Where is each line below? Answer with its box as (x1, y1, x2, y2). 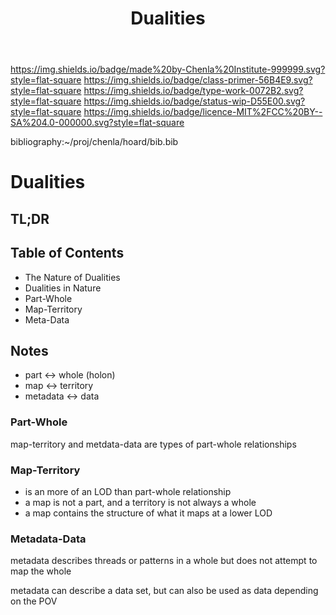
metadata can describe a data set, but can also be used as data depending (10, 585, 319, 597)
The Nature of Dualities (24, 271, 121, 283)
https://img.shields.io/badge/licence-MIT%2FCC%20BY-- (83, 106, 323, 118)
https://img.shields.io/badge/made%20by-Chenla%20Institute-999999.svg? (10, 63, 326, 76)
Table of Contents (10, 245, 125, 262)
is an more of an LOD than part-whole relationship (24, 485, 232, 497)
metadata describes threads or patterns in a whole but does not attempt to (10, 555, 318, 567)
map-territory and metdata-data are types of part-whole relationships (10, 438, 297, 450)
